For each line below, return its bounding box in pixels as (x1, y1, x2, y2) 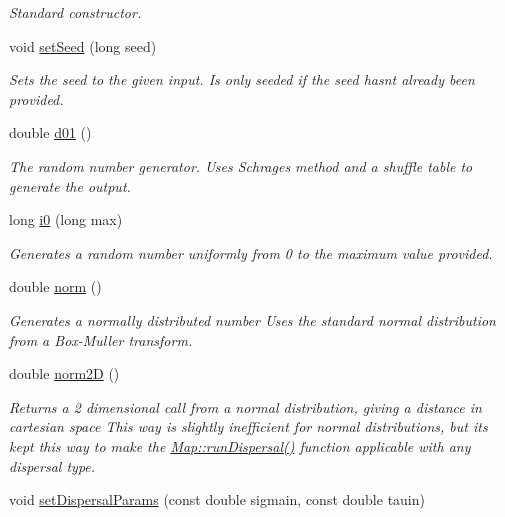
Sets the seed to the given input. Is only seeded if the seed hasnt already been (9, 69, 475, 90)
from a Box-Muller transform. (9, 329, 193, 350)
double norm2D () (9, 363, 120, 384)
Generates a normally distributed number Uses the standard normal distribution (9, 309, 496, 330)
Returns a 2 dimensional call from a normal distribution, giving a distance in (9, 396, 482, 417)
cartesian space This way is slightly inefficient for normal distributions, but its (9, 416, 488, 437)
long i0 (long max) (9, 209, 123, 230)
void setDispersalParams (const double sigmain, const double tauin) (9, 489, 425, 510)
